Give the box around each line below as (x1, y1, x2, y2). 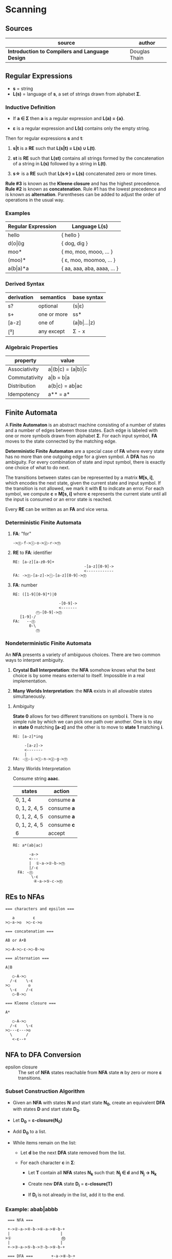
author (138, 40, 156, 46)
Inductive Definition (5, 104, 56, 111)
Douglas (130, 48, 150, 55)
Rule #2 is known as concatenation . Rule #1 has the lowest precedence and (5, 186, 166, 192)
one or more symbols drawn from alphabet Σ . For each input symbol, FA (5, 433, 158, 439)
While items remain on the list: (12, 1139, 77, 1146)
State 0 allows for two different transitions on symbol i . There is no (12, 713, 154, 719)
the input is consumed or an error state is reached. (5, 497, 113, 503)
